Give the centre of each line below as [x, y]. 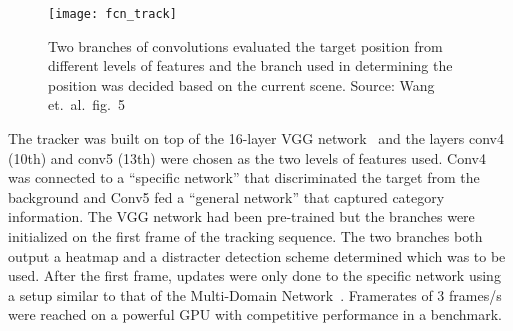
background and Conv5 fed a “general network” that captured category [226, 196]
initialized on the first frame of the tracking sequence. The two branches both [245, 236]
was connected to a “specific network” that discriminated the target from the [244, 177]
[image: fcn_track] [112, 14]
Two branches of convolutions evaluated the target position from [245, 45]
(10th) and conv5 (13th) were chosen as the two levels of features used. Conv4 [247, 157]
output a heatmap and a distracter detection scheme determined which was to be [257, 255]
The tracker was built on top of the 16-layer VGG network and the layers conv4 [256, 138]
